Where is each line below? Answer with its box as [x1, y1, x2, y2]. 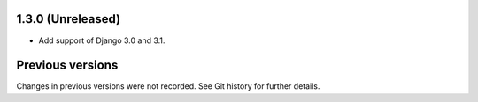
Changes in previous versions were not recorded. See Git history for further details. [16, 81, 320, 91]
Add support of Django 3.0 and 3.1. [38, 35, 166, 46]
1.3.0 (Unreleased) [16, 11, 121, 26]
